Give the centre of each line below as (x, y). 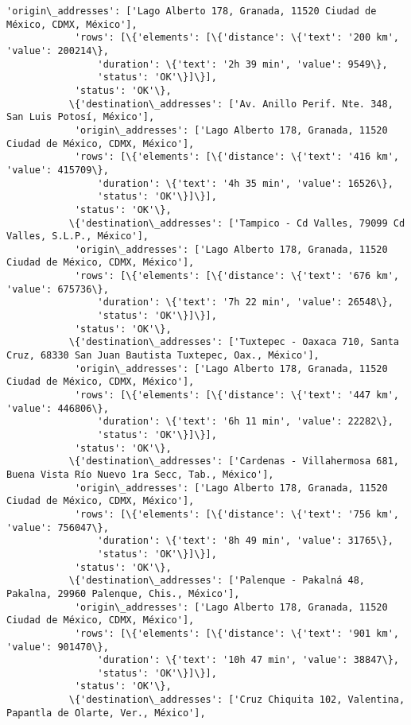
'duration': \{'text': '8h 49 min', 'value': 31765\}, (245, 541)
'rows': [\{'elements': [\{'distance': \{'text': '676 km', (237, 276)
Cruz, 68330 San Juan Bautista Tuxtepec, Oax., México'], (163, 356)
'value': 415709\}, (58, 170)
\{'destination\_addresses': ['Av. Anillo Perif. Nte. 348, (231, 104)
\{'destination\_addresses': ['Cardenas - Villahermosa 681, (234, 461)
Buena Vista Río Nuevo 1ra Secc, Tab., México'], (140, 474)
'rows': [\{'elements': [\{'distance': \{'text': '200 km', (237, 38)
